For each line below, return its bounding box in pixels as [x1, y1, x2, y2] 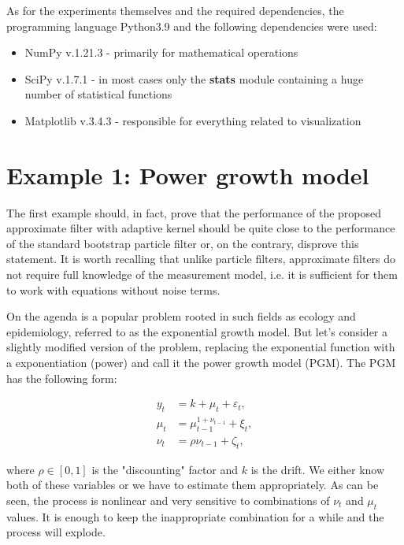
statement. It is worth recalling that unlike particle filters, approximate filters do [6, 250, 396, 267]
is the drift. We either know [250, 461, 385, 477]
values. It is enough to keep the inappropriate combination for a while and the [6, 508, 384, 525]
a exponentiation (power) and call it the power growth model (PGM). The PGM [6, 354, 396, 371]
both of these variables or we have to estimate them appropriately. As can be [6, 476, 379, 493]
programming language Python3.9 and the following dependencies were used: [6, 17, 377, 34]
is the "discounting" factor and [91, 461, 239, 477]
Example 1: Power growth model [6, 158, 369, 191]
